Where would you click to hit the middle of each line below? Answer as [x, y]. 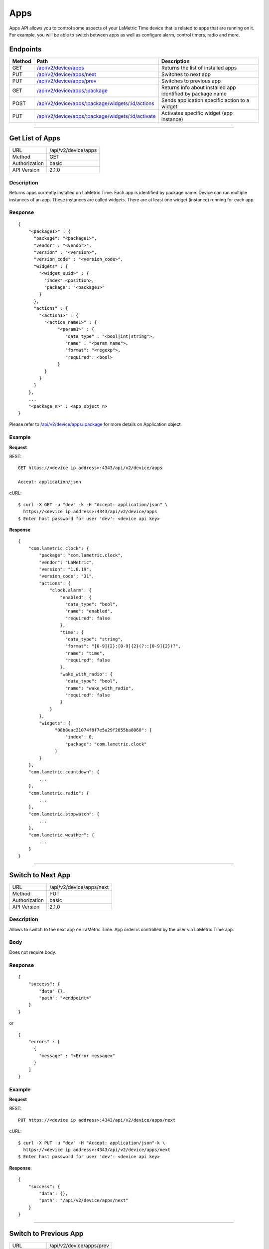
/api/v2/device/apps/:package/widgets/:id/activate [96, 116]
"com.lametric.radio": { [59, 793]
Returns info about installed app [199, 87]
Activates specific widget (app [197, 113]
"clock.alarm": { [71, 590]
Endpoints [25, 49]
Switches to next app [186, 74]
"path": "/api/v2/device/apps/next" [84, 1201]
